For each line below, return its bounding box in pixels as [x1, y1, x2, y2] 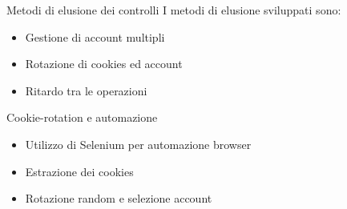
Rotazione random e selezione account [25, 190, 212, 207]
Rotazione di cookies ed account [25, 55, 183, 72]
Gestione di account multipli [25, 28, 165, 45]
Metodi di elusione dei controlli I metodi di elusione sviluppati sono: [6, 2, 341, 18]
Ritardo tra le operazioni [25, 82, 147, 98]
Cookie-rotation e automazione [6, 109, 158, 126]
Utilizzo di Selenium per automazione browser [25, 135, 252, 152]
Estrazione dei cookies [25, 163, 134, 179]
